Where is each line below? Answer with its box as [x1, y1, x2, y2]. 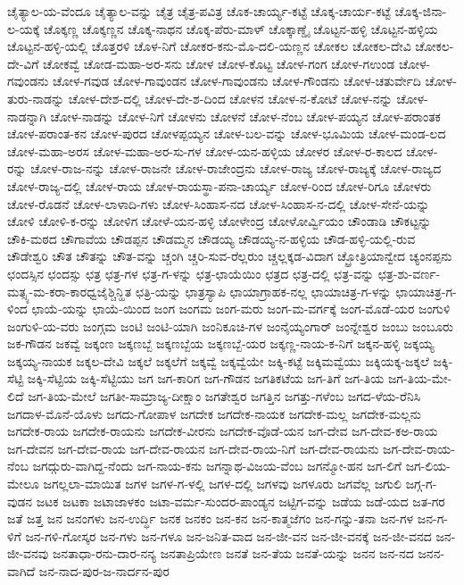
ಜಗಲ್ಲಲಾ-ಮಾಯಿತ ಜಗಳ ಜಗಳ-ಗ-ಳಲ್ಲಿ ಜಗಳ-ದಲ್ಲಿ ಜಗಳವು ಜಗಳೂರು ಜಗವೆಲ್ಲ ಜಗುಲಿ [43, 474, 402, 493]
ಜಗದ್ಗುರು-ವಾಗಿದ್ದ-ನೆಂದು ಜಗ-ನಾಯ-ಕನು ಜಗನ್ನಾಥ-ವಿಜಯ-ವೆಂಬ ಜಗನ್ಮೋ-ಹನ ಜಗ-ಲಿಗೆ [32, 456, 402, 475]
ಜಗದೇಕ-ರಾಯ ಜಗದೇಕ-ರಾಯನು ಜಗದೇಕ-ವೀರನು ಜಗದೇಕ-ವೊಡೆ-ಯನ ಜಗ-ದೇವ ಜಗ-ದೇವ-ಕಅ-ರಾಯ [7, 422, 438, 440]
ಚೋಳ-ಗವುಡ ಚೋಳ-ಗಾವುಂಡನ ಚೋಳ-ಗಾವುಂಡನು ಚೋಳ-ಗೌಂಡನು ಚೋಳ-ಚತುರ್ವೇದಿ [53, 71, 421, 90]
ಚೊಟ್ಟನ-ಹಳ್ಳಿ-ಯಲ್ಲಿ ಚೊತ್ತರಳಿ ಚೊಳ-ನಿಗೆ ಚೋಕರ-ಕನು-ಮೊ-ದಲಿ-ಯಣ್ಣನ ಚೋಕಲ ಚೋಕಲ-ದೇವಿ [7, 37, 411, 55]
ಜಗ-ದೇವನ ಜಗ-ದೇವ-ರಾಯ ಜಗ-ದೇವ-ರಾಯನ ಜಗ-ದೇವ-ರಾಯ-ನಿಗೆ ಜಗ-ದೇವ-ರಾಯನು [7, 439, 379, 457]
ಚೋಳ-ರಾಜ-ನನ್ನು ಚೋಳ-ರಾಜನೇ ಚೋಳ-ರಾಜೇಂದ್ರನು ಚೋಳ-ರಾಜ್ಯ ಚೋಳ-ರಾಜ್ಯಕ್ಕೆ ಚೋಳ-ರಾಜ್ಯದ [30, 159, 442, 178]
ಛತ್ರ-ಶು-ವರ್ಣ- [377, 263, 441, 282]
